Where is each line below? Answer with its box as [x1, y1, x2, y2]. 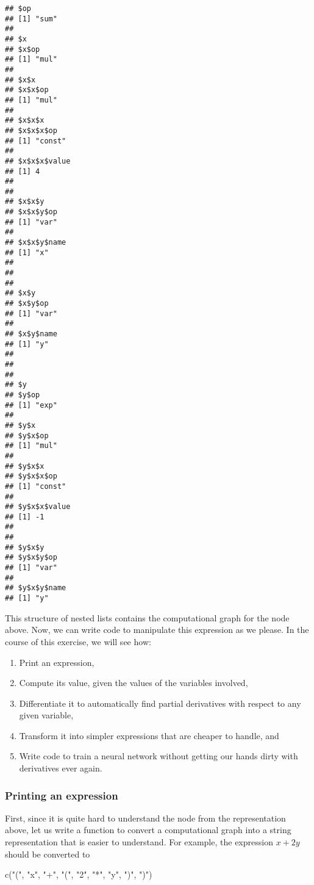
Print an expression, [19, 656, 95, 668]
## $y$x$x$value [5, 502, 71, 511]
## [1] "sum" [5, 14, 57, 23]
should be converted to [5, 847, 90, 860]
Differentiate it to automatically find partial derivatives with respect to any [19, 696, 301, 709]
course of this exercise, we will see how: [5, 635, 151, 648]
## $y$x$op [5, 431, 49, 440]
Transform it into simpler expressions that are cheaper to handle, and [19, 729, 279, 742]
